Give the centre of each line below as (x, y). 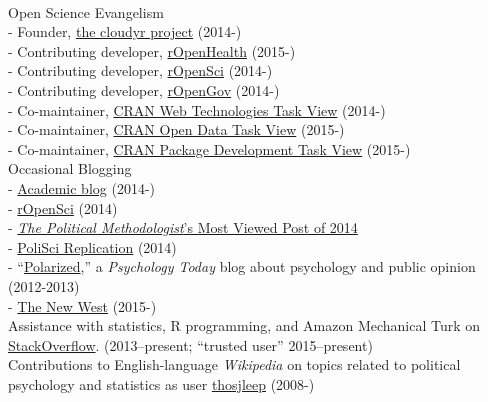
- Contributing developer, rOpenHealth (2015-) (152, 50)
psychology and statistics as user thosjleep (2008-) (161, 383)
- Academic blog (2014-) (81, 187)
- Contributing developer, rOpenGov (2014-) (144, 89)
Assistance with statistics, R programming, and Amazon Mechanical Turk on (244, 325)
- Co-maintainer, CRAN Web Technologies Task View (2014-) (197, 109)
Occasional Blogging (70, 168)
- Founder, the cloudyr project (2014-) (125, 31)
